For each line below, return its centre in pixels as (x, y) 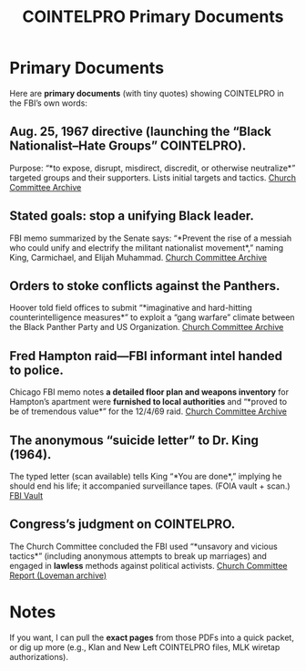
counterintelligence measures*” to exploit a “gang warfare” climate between (152, 317)
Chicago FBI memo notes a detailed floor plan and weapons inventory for (149, 392)
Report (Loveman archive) (58, 575)
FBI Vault (26, 496)
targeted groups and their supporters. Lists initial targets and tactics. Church (153, 177)
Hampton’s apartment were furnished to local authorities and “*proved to (148, 402)
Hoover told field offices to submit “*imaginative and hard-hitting (131, 308)
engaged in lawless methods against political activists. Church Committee (149, 565)
